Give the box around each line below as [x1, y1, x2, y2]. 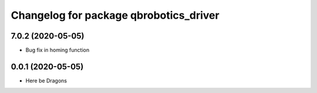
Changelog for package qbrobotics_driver [11, 9, 220, 22]
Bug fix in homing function [25, 47, 90, 54]
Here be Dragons [25, 77, 68, 84]
